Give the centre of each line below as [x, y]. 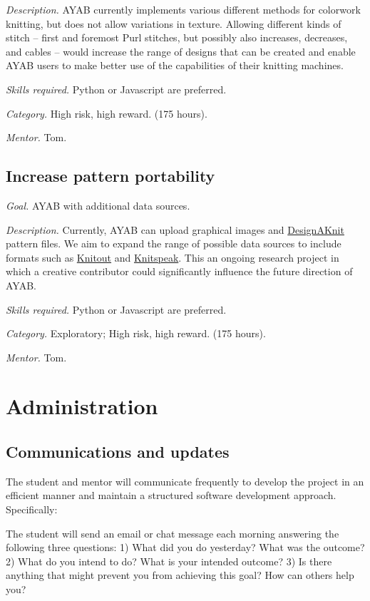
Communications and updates [118, 452]
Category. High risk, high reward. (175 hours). [107, 113]
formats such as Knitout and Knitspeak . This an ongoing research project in [173, 257]
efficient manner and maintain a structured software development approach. [171, 495]
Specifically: [32, 509]
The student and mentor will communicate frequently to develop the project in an [185, 481]
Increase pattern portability [111, 176]
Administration [82, 406]
